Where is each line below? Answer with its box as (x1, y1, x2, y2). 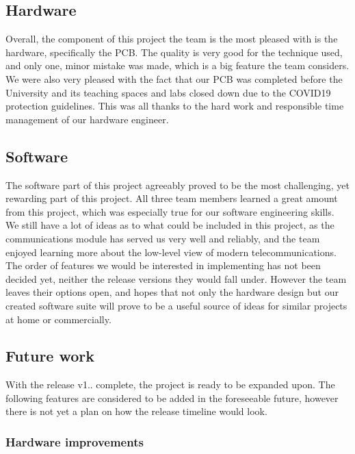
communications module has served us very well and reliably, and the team (5, 231, 320, 245)
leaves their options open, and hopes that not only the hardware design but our (5, 285, 339, 299)
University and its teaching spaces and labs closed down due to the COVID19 (5, 85, 331, 99)
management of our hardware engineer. (5, 112, 169, 126)
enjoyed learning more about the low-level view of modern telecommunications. (5, 244, 337, 259)
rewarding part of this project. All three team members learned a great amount (5, 191, 338, 205)
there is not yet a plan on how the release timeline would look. (5, 404, 267, 418)
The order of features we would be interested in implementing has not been (5, 258, 321, 273)
